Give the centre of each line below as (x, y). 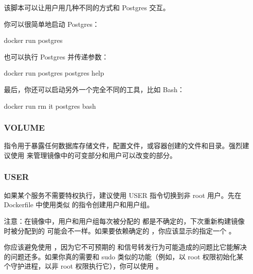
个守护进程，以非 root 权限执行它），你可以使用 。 (83, 266)
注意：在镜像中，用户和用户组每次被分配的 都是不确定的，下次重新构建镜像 (124, 221)
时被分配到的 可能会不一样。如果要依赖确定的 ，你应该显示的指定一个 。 (120, 230)
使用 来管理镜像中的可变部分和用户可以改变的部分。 (93, 155)
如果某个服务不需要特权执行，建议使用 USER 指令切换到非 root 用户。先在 (123, 195)
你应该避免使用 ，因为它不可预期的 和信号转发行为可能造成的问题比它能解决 (126, 247)
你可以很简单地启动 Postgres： (52, 24)
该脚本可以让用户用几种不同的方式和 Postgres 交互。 (87, 7)
